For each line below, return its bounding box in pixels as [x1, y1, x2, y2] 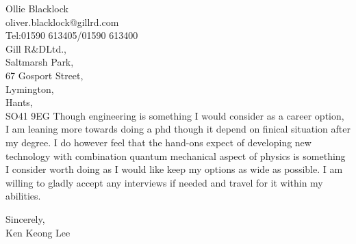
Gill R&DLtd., [5, 41, 66, 55]
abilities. [5, 189, 41, 203]
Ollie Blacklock [5, 1, 68, 15]
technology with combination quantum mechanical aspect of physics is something [5, 148, 346, 163]
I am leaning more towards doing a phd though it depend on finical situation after [5, 122, 351, 136]
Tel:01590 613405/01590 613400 [5, 28, 138, 42]
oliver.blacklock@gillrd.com [5, 14, 119, 29]
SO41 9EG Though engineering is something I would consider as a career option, [5, 108, 344, 122]
